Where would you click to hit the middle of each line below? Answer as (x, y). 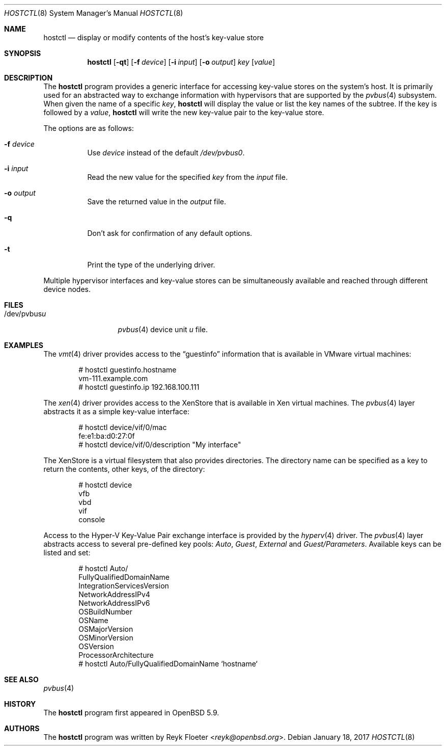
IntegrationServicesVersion (124, 586)
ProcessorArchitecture (116, 655)
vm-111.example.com (113, 378)
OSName (93, 620)
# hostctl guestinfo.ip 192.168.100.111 (139, 387)
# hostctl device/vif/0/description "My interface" (160, 445)
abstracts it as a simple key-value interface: (116, 411)
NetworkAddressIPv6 (114, 603)
